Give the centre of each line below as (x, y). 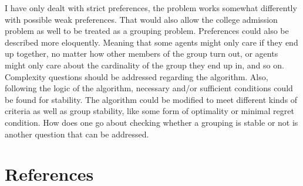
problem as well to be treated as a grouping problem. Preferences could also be (147, 31)
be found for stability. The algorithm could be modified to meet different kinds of (151, 99)
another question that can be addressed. (77, 134)
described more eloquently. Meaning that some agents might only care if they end (151, 42)
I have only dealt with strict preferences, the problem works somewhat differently (151, 8)
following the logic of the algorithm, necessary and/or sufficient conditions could (149, 88)
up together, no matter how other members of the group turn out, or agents (142, 54)
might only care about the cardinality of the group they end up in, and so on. (144, 65)
